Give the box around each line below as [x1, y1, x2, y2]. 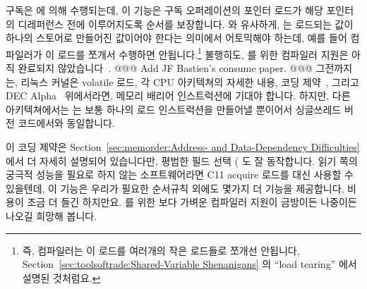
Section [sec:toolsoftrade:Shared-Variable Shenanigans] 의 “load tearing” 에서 [22, 257, 357, 271]
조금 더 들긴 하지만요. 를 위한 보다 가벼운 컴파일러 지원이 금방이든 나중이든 [27, 195, 357, 209]
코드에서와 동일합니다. [18, 116, 115, 130]
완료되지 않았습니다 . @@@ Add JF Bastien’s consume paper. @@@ [18, 61, 313, 75]
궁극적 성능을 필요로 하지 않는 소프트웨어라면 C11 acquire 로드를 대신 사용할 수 [6, 167, 354, 182]
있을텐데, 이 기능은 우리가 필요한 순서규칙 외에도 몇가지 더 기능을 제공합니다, [6, 180, 344, 195]
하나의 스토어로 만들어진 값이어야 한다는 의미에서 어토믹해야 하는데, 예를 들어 [6, 30, 347, 45]
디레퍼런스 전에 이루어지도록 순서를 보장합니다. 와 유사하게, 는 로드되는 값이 [18, 16, 354, 31]
